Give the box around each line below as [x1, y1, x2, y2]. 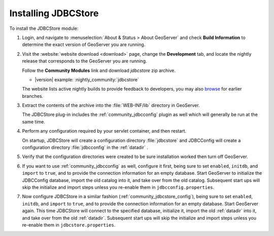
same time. [22, 119, 46, 125]
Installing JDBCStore [9, 8, 99, 19]
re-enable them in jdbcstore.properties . [22, 222, 116, 228]
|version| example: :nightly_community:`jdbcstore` [35, 76, 139, 83]
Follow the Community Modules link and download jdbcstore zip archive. [22, 67, 176, 73]
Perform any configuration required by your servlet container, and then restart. [22, 128, 187, 134]
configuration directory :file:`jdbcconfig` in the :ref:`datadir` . [22, 144, 148, 150]
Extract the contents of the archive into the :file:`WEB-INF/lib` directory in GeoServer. [22, 102, 200, 108]
